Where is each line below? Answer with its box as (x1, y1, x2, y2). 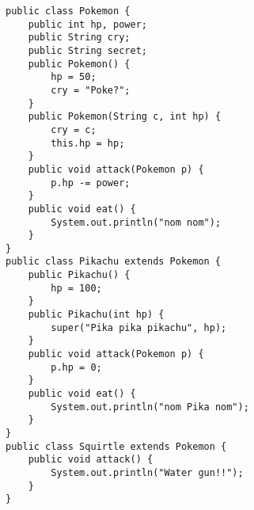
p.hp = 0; (51, 361, 102, 373)
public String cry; (28, 32, 131, 44)
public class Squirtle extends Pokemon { (6, 440, 227, 452)
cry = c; (51, 124, 97, 135)
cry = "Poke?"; (51, 84, 131, 96)
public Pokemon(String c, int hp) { (28, 111, 222, 123)
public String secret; (28, 44, 147, 56)
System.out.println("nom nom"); (51, 216, 222, 228)
